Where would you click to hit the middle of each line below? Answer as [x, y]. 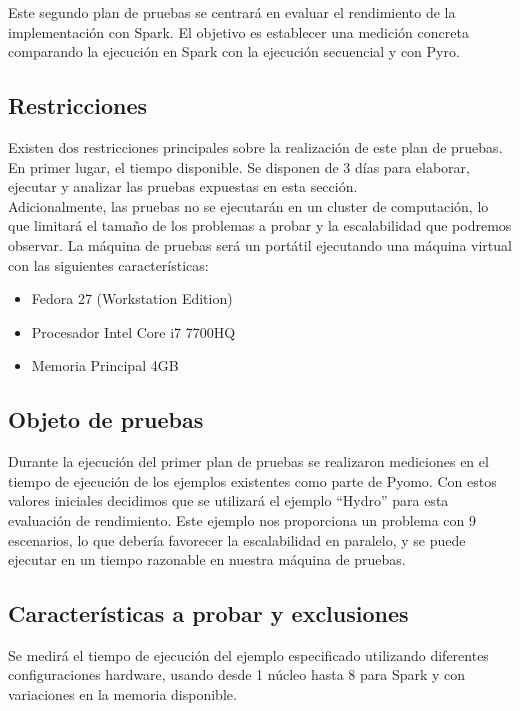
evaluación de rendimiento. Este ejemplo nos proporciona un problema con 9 [242, 519]
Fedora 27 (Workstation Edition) [132, 298]
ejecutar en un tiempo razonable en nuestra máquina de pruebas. [207, 559]
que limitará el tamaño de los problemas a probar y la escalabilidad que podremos [260, 225]
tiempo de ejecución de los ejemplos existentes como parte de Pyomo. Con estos [252, 480]
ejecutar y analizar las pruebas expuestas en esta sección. [183, 186]
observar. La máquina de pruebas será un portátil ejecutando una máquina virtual [260, 244]
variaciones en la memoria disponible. [122, 694]
